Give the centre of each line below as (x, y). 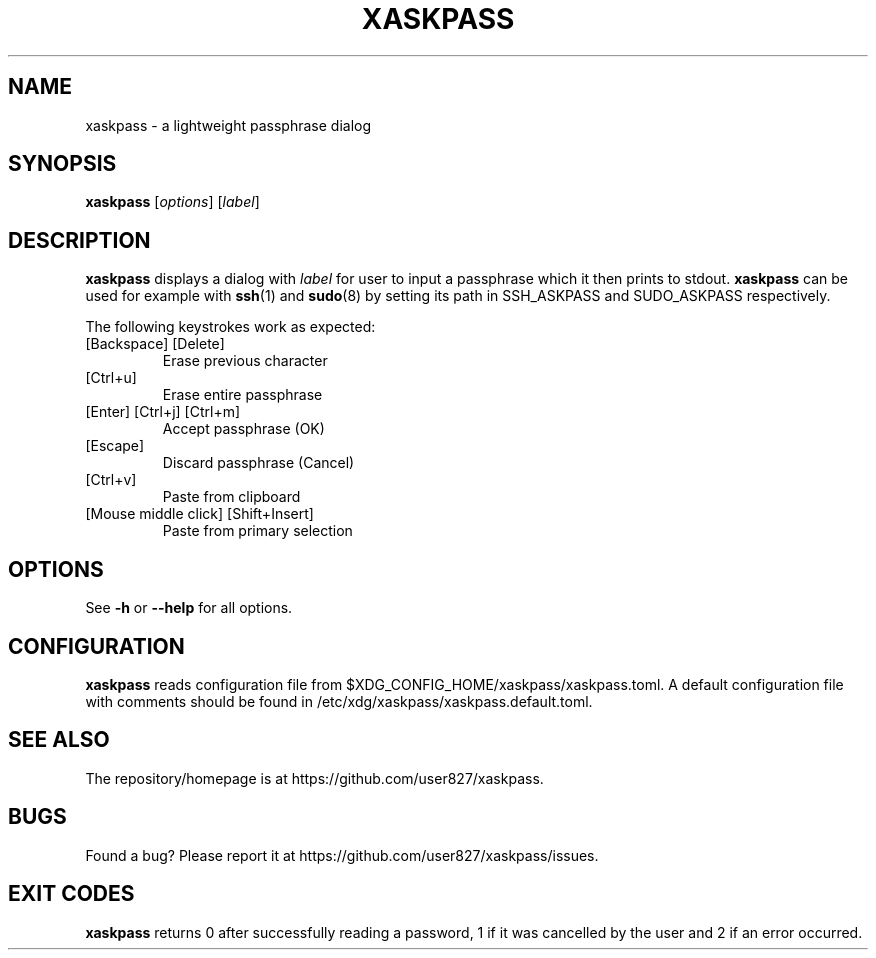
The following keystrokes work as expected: (230, 327)
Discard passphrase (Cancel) (258, 463)
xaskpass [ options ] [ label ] (172, 202)
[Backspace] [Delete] (155, 344)
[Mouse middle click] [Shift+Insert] (199, 514)
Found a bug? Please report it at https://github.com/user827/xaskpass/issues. (342, 855)
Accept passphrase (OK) (243, 429)
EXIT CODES (71, 894)
